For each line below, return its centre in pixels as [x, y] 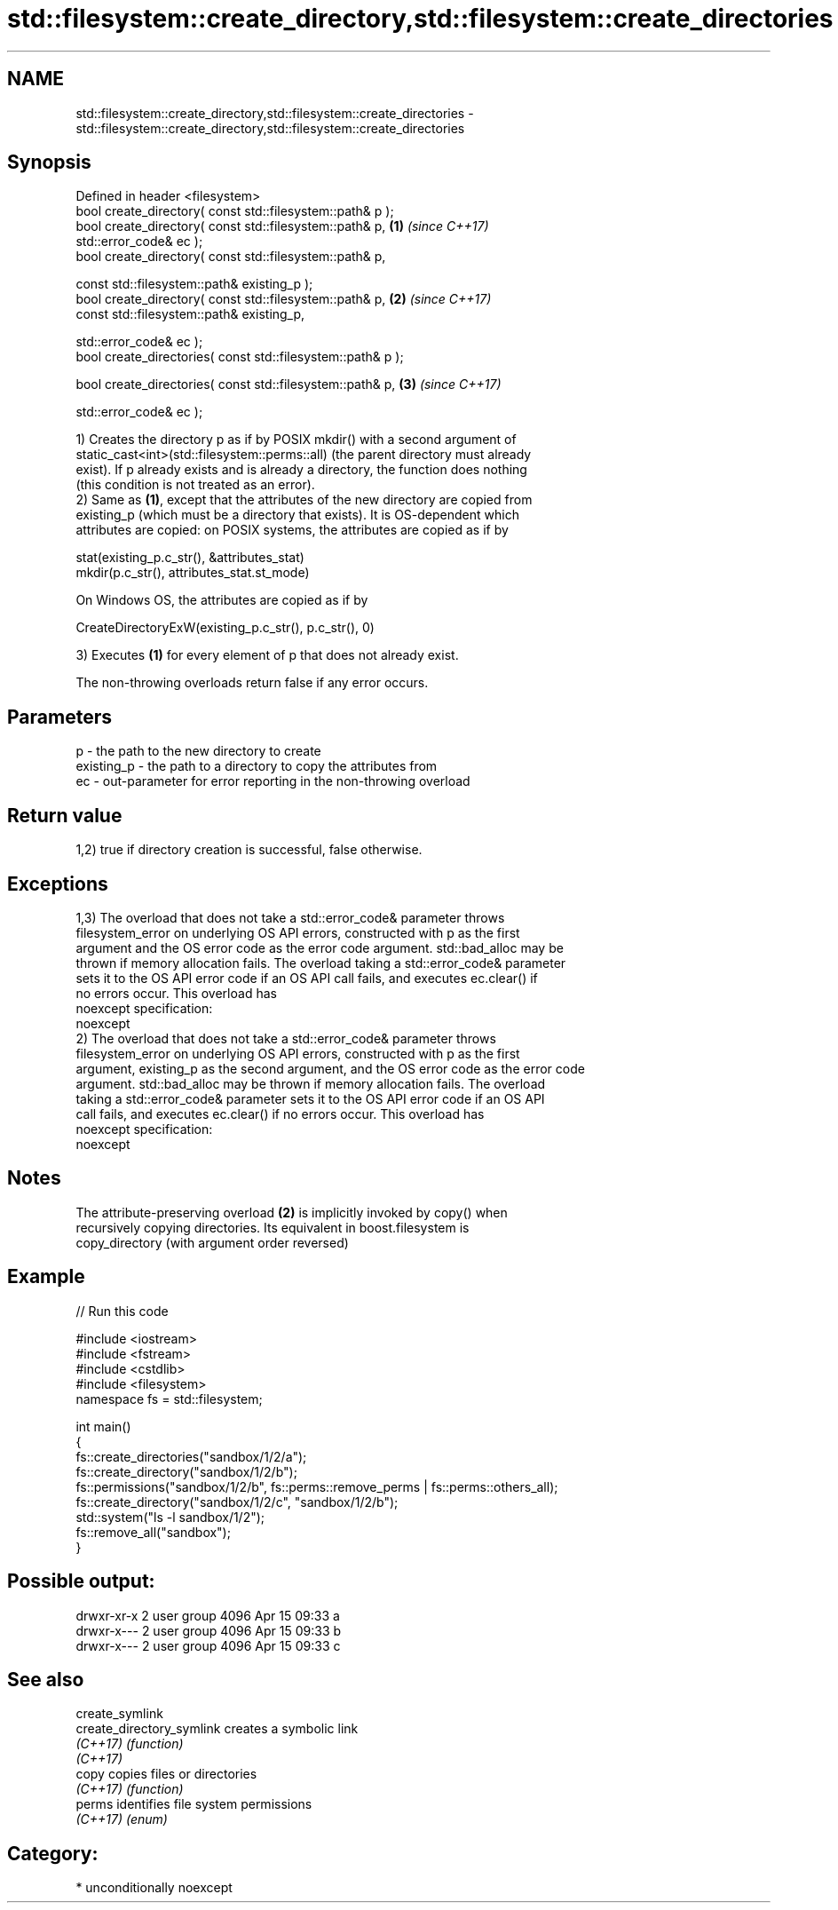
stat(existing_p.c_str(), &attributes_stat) [190, 558]
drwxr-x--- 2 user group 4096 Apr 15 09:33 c [208, 1645]
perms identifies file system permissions [194, 1804]
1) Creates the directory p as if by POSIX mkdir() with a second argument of [296, 440]
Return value [65, 815]
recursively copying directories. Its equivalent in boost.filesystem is [273, 1227]
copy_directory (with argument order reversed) [212, 1242]
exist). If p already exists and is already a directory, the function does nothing [301, 470]
